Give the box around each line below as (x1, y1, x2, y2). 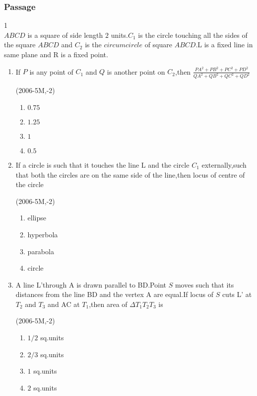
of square (144, 39, 173, 50)
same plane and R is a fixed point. (4, 49, 108, 59)
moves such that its (175, 279, 234, 290)
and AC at (48, 298, 80, 309)
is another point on (107, 66, 165, 77)
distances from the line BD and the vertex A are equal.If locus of (15, 289, 213, 299)
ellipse (27, 212, 47, 223)
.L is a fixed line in (195, 39, 253, 50)
